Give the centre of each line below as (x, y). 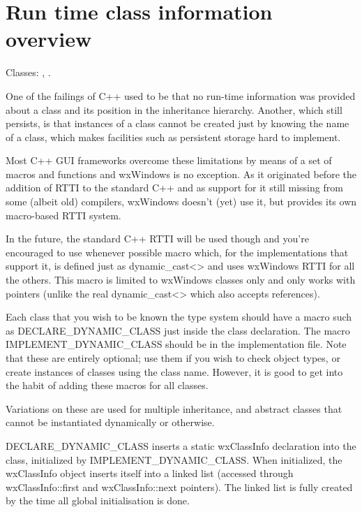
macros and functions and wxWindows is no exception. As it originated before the (181, 174)
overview (49, 39)
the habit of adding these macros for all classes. (107, 385)
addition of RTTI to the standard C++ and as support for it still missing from (174, 188)
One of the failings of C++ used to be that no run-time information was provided (181, 95)
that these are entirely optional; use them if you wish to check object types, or (173, 358)
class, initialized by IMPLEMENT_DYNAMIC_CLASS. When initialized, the (174, 459)
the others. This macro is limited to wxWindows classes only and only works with (181, 280)
